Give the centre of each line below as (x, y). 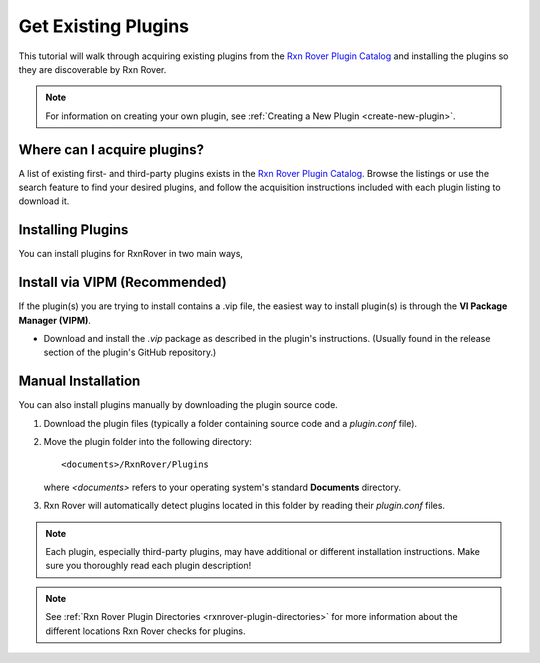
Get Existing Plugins (104, 26)
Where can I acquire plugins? (111, 149)
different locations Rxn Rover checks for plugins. (145, 631)
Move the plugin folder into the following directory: (147, 442)
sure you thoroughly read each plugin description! (148, 566)
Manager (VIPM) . (55, 320)
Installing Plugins (73, 230)
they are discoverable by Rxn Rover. (92, 69)
